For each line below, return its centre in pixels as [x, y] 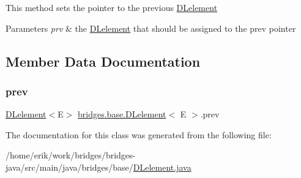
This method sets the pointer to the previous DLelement [112, 7]
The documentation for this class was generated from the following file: [139, 134]
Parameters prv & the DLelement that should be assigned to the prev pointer [151, 28]
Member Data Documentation [103, 61]
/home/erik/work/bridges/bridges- [71, 155]
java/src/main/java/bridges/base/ [69, 167]
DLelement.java [162, 167]
